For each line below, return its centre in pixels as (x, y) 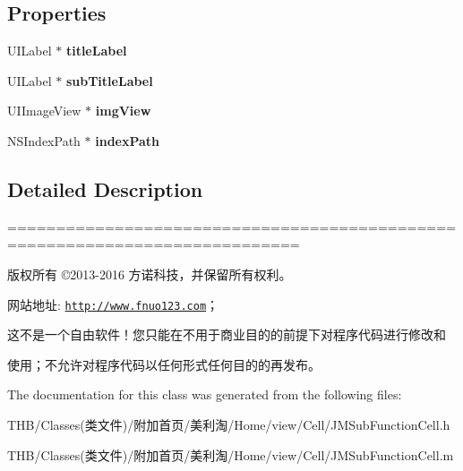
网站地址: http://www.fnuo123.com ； (113, 304)
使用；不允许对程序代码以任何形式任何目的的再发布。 (164, 364)
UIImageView (44, 111)
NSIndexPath (44, 140)
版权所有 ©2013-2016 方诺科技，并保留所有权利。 (150, 274)
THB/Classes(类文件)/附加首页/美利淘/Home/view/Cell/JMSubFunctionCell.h (229, 424)
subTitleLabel (109, 80)
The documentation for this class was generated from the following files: (205, 394)
